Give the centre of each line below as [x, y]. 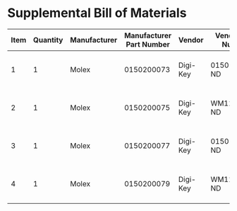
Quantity [48, 40]
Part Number [148, 44]
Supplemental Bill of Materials [97, 13]
